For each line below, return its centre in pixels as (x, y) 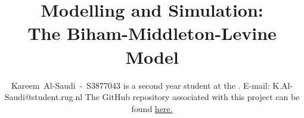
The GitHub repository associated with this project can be (192, 97)
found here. (152, 108)
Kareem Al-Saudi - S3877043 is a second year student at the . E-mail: (140, 85)
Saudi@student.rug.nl (44, 97)
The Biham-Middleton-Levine (152, 33)
